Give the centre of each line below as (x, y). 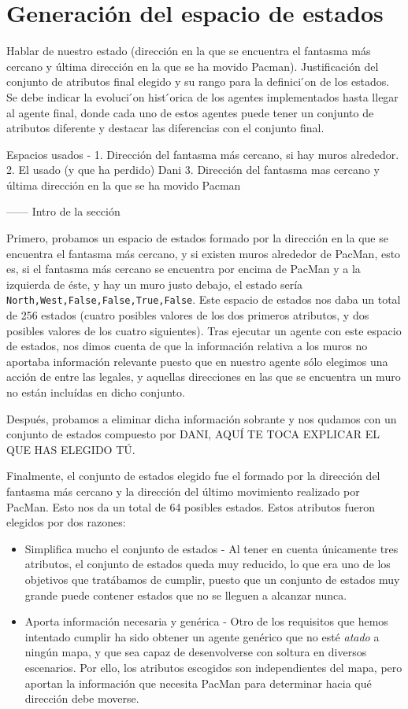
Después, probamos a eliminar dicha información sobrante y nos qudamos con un (202, 418)
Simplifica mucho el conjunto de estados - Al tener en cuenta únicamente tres (211, 548)
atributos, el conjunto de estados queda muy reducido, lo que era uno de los (208, 564)
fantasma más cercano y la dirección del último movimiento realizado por (183, 491)
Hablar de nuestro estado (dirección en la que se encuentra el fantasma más (189, 51)
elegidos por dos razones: (66, 522)
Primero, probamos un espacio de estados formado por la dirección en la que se (197, 238)
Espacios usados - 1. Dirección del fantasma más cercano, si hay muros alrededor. (203, 154)
